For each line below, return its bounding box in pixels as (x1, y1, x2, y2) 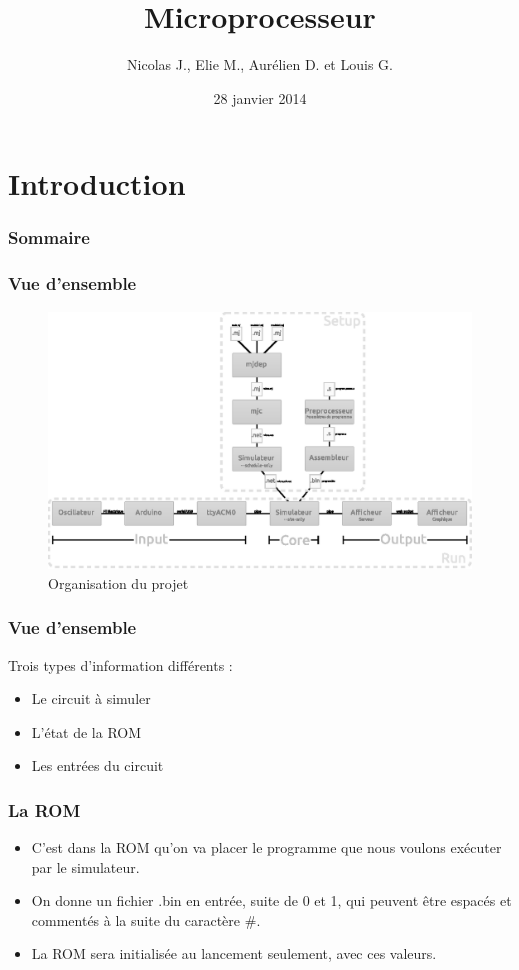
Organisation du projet (48, 572, 189, 593)
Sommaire (8, 225, 90, 250)
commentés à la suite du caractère (31, 909, 241, 930)
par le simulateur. (31, 856, 140, 877)
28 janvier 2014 (213, 87, 307, 108)
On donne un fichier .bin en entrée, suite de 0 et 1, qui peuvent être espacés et (31, 890, 512, 911)
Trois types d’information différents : (8, 654, 233, 675)
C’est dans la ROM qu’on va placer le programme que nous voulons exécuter (31, 837, 502, 858)
